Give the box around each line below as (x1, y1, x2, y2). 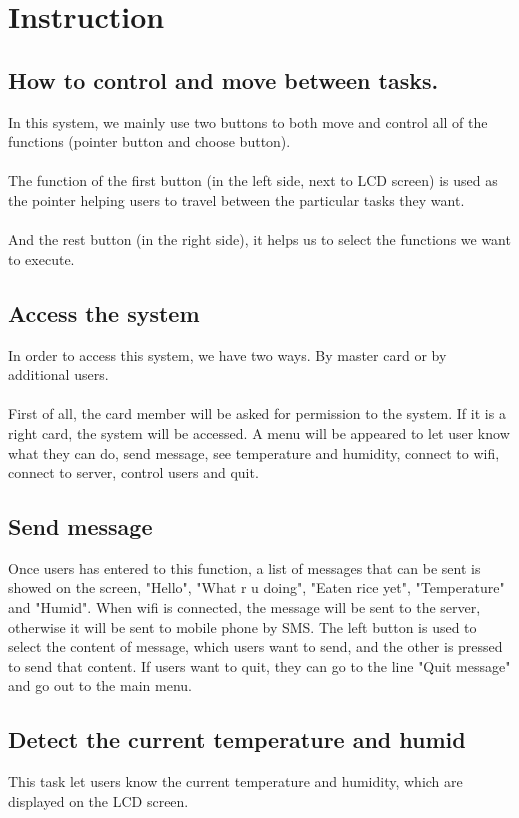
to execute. (8, 248, 75, 269)
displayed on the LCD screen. (8, 790, 189, 811)
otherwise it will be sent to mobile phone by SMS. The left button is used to (8, 616, 477, 637)
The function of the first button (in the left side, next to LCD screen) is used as (8, 170, 498, 191)
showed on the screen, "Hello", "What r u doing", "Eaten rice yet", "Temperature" (8, 577, 505, 598)
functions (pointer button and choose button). (8, 131, 291, 152)
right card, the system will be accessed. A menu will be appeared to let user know (8, 422, 510, 443)
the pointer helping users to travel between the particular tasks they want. (8, 189, 465, 210)
